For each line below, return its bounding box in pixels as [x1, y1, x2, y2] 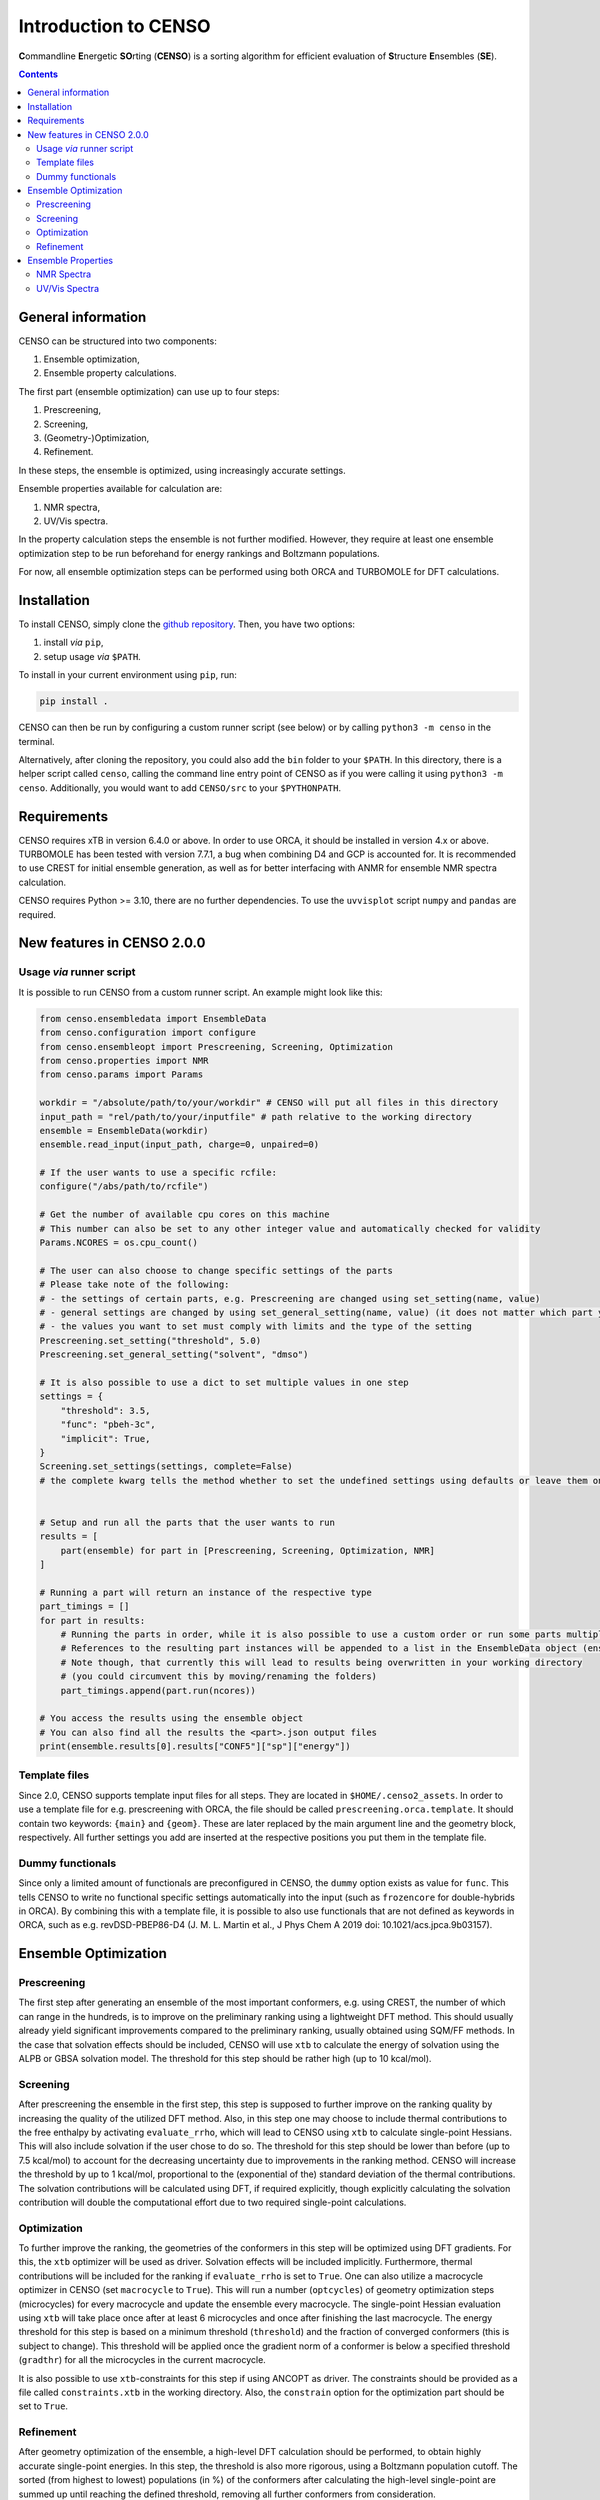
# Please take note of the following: [39, 1279, 230, 1290]
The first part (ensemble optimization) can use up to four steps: [18, 385, 280, 397]
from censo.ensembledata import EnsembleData [39, 1013, 267, 1024]
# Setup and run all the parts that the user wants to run [39, 1516, 335, 1528]
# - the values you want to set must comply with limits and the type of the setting [39, 1321, 472, 1332]
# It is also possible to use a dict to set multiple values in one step [39, 1376, 409, 1388]
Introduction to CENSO [18, 15, 211, 37]
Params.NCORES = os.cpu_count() [39, 1237, 199, 1249]
